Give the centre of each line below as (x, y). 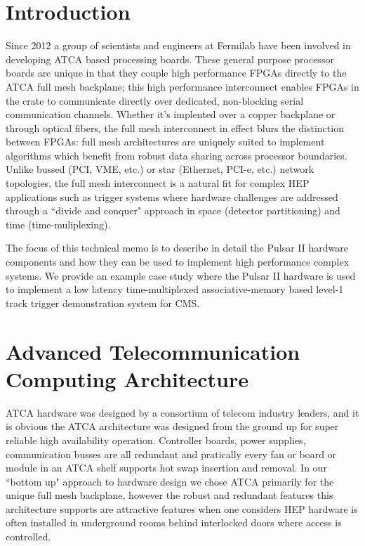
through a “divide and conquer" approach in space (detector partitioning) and (173, 210)
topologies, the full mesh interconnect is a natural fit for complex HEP (158, 183)
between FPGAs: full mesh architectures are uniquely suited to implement (165, 142)
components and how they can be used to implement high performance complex (178, 262)
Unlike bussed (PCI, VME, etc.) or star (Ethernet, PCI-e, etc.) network (160, 169)
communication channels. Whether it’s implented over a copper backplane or (171, 114)
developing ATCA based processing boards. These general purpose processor (170, 59)
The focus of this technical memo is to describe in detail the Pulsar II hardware (177, 248)
